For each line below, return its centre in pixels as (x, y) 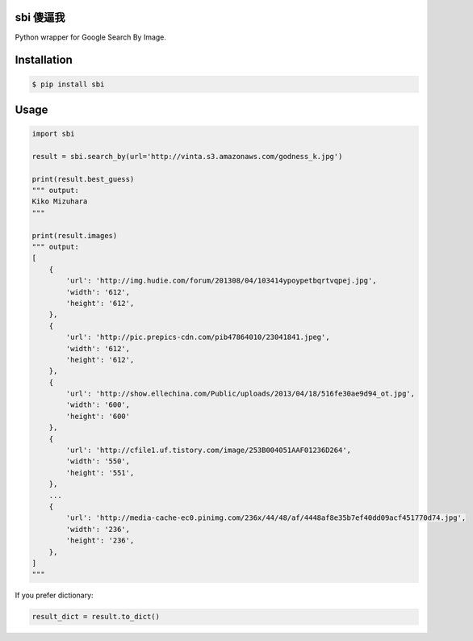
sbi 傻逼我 (40, 17)
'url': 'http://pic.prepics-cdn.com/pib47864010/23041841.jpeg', (198, 337)
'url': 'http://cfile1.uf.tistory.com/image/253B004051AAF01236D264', (208, 450)
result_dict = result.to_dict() (96, 617)
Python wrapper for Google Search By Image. (91, 37)
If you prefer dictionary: (54, 595)
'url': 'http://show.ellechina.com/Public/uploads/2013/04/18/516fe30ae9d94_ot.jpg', (241, 394)
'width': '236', (98, 529)
